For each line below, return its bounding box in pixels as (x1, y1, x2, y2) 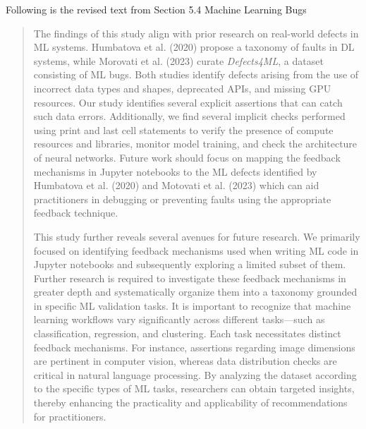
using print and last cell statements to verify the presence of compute (33, 122, 334, 137)
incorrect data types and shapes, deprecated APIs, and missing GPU (33, 80, 331, 95)
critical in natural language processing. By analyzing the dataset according (33, 367, 357, 382)
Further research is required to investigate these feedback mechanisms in (33, 270, 346, 285)
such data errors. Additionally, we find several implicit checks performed (33, 109, 346, 123)
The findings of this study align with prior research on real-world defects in (33, 25, 359, 40)
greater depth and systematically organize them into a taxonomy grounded (33, 284, 358, 299)
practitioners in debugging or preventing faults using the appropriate (33, 191, 331, 206)
